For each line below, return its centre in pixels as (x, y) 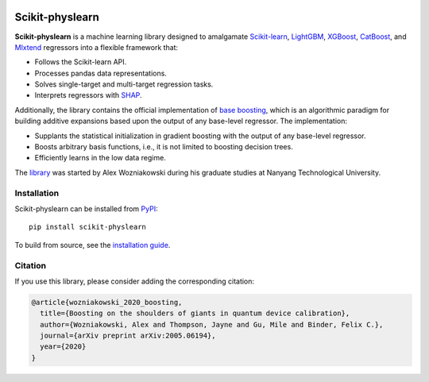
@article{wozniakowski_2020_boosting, (107, 302)
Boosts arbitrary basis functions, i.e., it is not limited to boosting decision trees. (164, 147)
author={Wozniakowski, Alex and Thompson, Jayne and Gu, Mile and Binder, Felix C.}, (212, 324)
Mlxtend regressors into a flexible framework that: (97, 47)
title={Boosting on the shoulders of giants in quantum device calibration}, (195, 313)
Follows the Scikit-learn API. (81, 62)
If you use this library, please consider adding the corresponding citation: (134, 281)
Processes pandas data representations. (100, 73)
